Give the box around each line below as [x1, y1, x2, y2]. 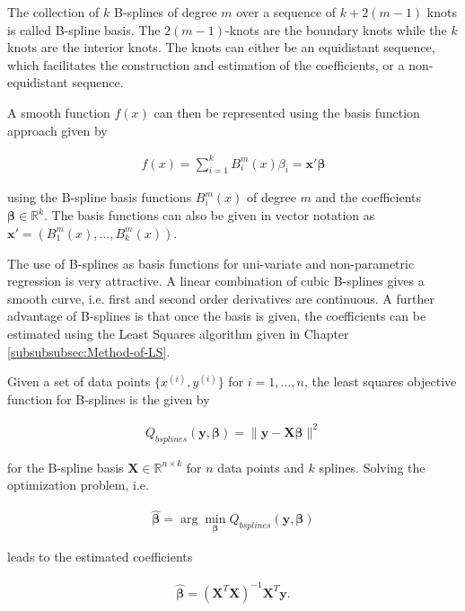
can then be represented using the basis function [154, 102, 420, 121]
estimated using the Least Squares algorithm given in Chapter [7, 324, 349, 343]
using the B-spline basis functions [7, 188, 192, 207]
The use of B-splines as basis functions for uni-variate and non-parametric [7, 253, 415, 272]
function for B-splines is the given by [7, 389, 210, 408]
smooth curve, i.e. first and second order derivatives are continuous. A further [7, 288, 434, 307]
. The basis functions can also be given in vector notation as [44, 206, 375, 225]
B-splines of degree [113, 3, 217, 21]
